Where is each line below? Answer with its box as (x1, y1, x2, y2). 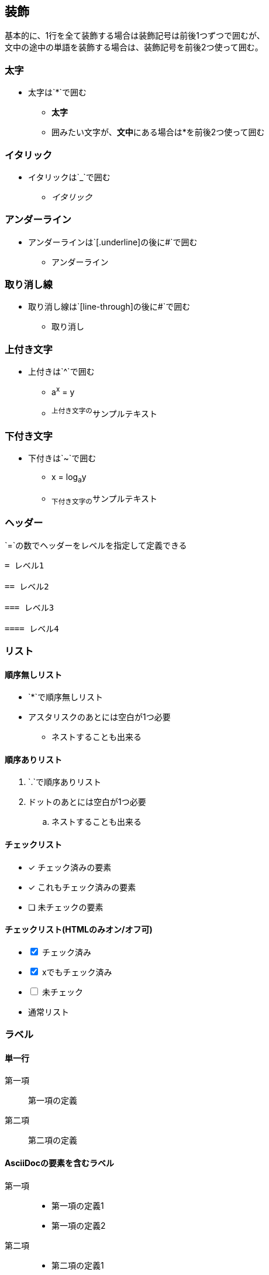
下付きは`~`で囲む (28, 453, 96, 464)
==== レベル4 (5, 623, 59, 633)
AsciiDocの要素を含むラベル (5, 1158, 114, 1168)
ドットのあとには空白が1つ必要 (28, 797, 146, 807)
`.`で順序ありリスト (28, 777, 102, 787)
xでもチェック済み (42, 966, 112, 977)
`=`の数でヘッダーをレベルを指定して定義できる (5, 540, 187, 550)
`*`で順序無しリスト (28, 692, 104, 702)
